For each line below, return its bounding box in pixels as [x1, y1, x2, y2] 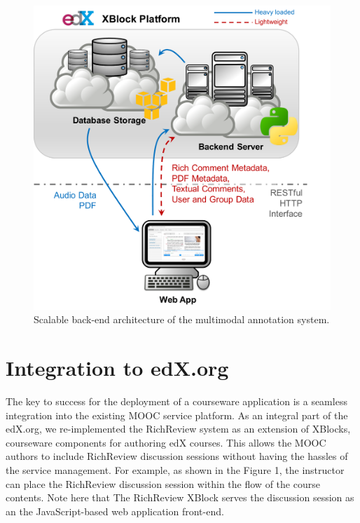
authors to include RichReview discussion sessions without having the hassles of [6, 449, 348, 463]
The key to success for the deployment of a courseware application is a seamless [6, 394, 347, 409]
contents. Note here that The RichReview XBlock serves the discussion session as [6, 490, 354, 505]
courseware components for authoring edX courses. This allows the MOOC [6, 435, 326, 449]
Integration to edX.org [6, 353, 229, 382]
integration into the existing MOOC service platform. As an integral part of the [6, 407, 348, 422]
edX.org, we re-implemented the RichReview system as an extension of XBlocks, [6, 421, 351, 436]
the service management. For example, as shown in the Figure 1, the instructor [6, 463, 345, 477]
